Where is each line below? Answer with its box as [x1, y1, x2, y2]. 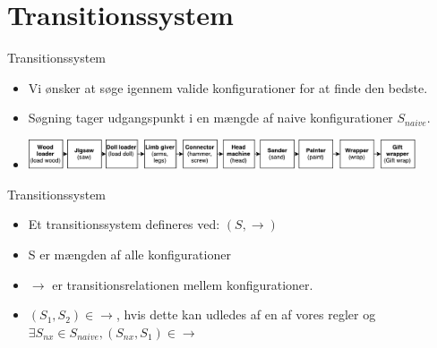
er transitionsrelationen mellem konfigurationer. [52, 275, 313, 293]
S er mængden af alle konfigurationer [28, 245, 231, 264]
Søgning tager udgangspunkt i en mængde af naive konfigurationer [28, 108, 393, 127]
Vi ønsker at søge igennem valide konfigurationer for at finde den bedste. [28, 78, 428, 97]
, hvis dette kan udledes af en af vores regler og [116, 305, 376, 324]
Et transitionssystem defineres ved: [28, 215, 220, 233]
